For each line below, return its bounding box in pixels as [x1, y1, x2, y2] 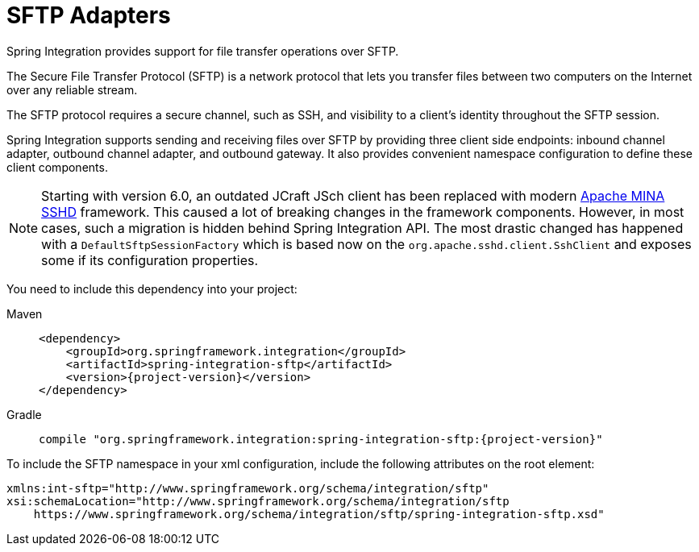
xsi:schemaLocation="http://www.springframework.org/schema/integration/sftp [6, 494, 510, 508]
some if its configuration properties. [41, 251, 259, 268]
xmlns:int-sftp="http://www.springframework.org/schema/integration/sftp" [6, 481, 489, 495]
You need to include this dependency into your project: [6, 281, 297, 296]
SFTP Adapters [6, 2, 171, 29]
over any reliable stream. [6, 82, 138, 97]
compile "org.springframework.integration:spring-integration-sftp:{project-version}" [39, 432, 603, 446]
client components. [6, 160, 108, 174]
